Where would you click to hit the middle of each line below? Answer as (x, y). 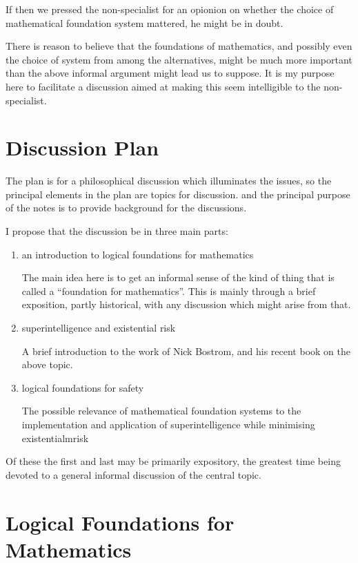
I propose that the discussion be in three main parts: (117, 231)
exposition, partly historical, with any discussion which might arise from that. (186, 304)
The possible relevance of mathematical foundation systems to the (161, 411)
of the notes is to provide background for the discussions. (126, 208)
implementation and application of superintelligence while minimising (168, 424)
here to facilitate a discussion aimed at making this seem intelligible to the (163, 86)
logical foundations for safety (83, 387)
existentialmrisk (55, 438)
